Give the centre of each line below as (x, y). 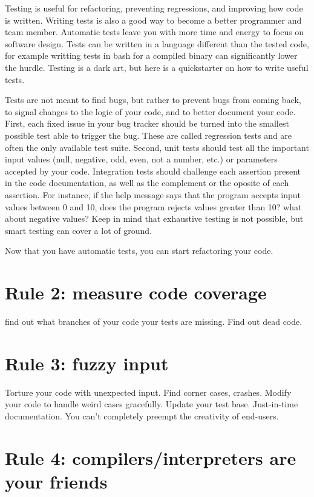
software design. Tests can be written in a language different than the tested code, (157, 43)
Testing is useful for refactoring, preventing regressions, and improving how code (154, 8)
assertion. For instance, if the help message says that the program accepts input (153, 194)
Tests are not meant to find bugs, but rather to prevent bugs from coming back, (153, 100)
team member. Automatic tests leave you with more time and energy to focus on (155, 32)
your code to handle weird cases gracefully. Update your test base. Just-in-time (152, 404)
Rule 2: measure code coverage (136, 292)
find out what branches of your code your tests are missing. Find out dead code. (154, 321)
